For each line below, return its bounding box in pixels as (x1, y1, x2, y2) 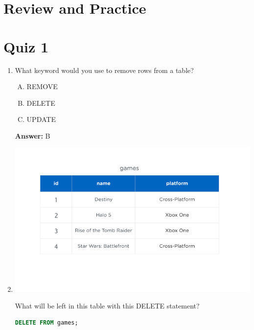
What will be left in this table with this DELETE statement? (15, 301, 200, 311)
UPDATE (26, 114, 56, 124)
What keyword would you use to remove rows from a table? (15, 65, 194, 75)
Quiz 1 (3, 36, 49, 56)
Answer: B (15, 130, 50, 141)
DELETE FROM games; (15, 319, 78, 326)
